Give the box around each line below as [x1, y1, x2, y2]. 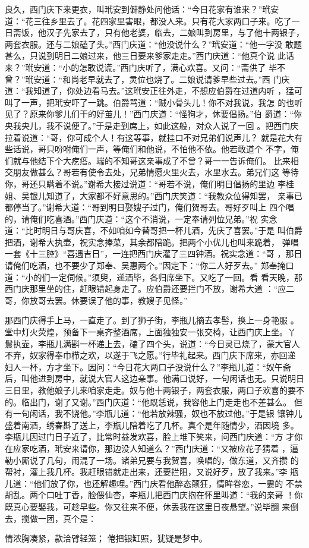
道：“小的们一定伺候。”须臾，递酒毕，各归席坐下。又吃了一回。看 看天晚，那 [5, 270, 302, 283]
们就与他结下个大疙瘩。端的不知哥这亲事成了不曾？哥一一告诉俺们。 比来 [5, 154, 291, 166]
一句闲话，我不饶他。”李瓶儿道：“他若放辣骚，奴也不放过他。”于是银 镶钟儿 [12, 407, 302, 420]
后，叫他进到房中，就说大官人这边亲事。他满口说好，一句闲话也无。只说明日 [5, 372, 304, 385]
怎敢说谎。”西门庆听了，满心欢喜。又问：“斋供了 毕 [79, 61, 278, 73]
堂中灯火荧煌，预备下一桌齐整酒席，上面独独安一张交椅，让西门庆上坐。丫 [5, 326, 296, 338]
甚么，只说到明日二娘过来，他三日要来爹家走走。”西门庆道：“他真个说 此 [5, 49, 286, 62]
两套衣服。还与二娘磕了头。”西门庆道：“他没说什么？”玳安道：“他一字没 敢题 [5, 37, 302, 50]
